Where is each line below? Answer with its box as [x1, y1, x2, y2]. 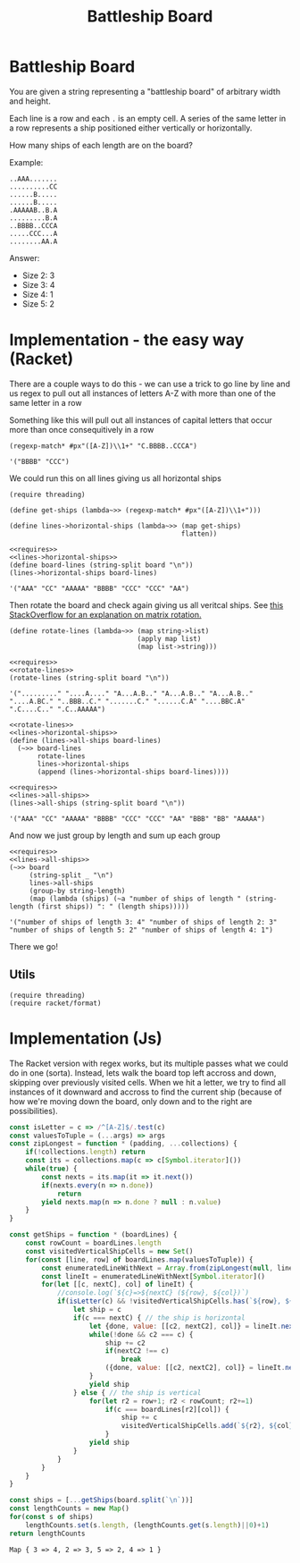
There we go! [9, 941, 58, 951]
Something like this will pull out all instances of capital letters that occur [9, 414, 272, 426]
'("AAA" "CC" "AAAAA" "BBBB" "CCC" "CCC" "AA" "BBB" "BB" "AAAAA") [9, 814, 266, 824]
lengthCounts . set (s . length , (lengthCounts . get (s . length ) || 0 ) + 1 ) [25, 1520, 270, 1530]
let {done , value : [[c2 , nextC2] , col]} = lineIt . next [88, 1322, 297, 1331]
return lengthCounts [9, 1529, 87, 1538]
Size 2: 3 [21, 270, 55, 281]
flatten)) [180, 529, 218, 538]
